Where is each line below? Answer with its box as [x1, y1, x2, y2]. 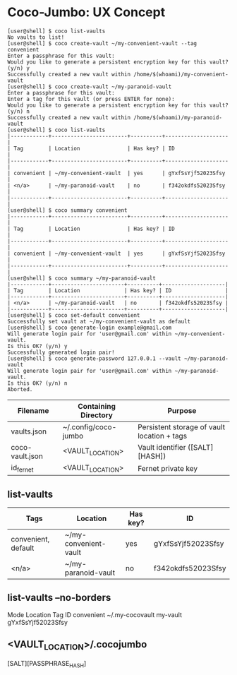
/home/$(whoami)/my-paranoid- [133, 114, 222, 121]
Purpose [167, 405, 197, 415]
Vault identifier [137, 442, 186, 452]
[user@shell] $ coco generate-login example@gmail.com [7, 324, 172, 331]
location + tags [137, 431, 188, 441]
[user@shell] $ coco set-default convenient [7, 311, 140, 318]
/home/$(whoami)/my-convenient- [133, 71, 229, 78]
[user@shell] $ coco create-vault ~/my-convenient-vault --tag [7, 40, 197, 47]
